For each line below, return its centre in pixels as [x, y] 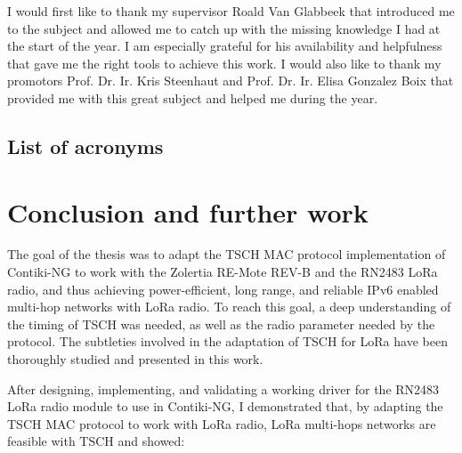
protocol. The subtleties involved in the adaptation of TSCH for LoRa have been [227, 341]
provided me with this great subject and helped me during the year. [193, 97]
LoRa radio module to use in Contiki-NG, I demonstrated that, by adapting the [225, 406]
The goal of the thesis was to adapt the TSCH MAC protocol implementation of [227, 254]
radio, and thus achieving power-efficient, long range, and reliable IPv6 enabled [223, 289]
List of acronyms [85, 146]
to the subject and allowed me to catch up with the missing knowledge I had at [224, 28]
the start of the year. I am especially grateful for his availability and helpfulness [225, 46]
